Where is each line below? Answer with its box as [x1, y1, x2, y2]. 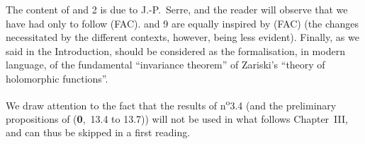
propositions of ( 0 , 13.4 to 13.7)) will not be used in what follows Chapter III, [6, 111, 348, 126]
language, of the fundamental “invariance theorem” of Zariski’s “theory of [6, 57, 325, 72]
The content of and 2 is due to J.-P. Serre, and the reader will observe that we [6, 2, 348, 16]
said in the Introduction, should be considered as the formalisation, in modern [6, 43, 345, 58]
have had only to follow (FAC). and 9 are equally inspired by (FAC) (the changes [6, 16, 359, 30]
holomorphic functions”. [6, 71, 108, 85]
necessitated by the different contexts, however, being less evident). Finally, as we [6, 30, 359, 44]
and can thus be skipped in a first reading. [6, 125, 191, 140]
